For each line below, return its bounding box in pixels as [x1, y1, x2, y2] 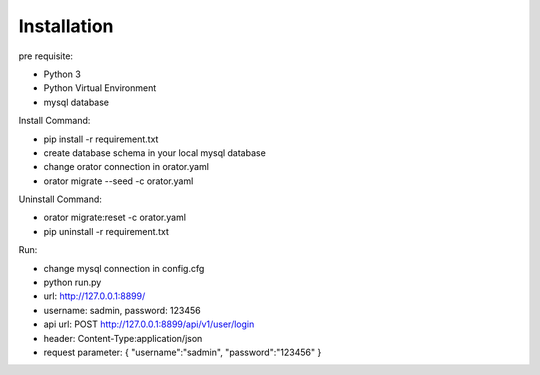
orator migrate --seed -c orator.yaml [43, 175, 194, 187]
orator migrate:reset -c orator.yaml [43, 211, 187, 224]
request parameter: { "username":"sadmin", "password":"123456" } [43, 346, 322, 358]
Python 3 [43, 68, 82, 80]
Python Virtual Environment [43, 82, 157, 94]
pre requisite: [18, 50, 74, 62]
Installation [18, 15, 114, 37]
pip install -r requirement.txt [43, 133, 159, 145]
